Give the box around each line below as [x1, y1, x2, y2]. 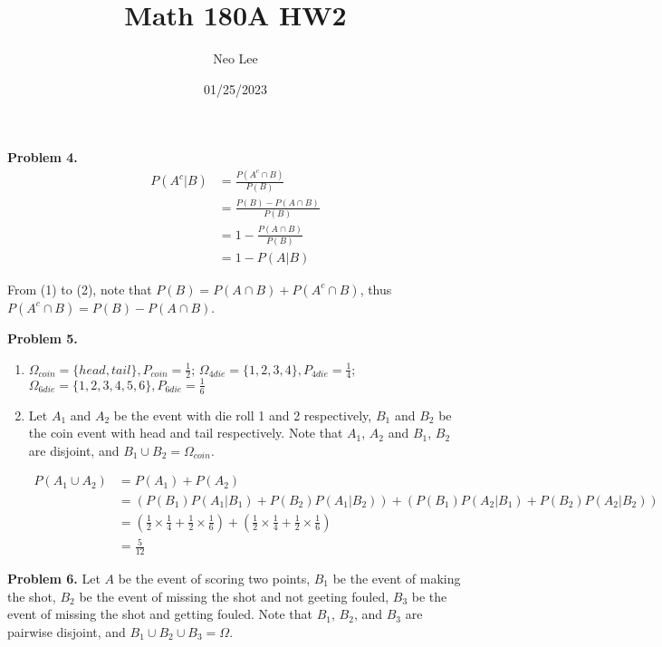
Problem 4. [7, 148, 78, 167]
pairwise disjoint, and [7, 622, 126, 641]
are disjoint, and [28, 440, 120, 459]
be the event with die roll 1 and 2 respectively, [113, 405, 372, 424]
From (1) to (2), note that [7, 279, 152, 298]
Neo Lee [213, 49, 258, 68]
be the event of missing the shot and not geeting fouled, [79, 586, 389, 605]
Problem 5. [7, 328, 78, 347]
